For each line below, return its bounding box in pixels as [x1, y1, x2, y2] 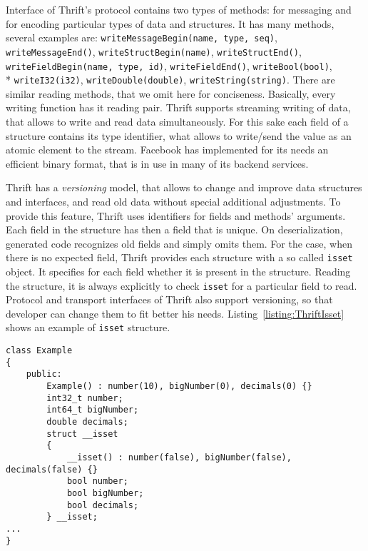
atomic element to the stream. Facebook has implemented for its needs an [6, 142, 329, 157]
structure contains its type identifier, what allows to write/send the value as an [6, 128, 352, 143]
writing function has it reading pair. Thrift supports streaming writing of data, [6, 100, 351, 115]
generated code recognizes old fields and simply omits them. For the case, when [6, 236, 352, 251]
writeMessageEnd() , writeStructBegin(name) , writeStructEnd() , [6, 44, 302, 59]
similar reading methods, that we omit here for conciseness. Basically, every [6, 86, 336, 101]
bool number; [66, 476, 128, 487]
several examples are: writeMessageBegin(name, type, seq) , [6, 30, 277, 45]
